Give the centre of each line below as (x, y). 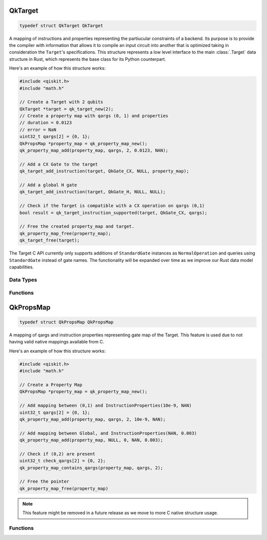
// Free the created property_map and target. (77, 227)
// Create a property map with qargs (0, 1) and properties (94, 116)
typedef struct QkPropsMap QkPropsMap (67, 322)
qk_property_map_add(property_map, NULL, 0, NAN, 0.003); (91, 440)
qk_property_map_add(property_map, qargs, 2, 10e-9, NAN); (92, 419)
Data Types (23, 280)
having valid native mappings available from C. (57, 342)
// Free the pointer (44, 481)
